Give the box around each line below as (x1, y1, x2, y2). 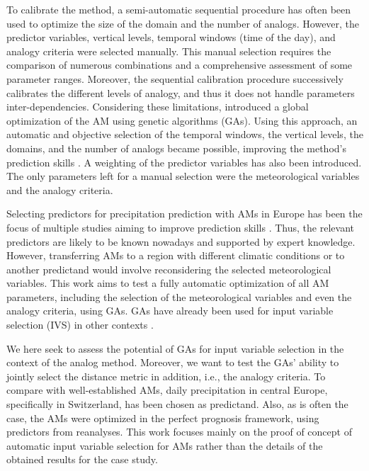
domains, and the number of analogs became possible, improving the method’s (6, 140, 346, 155)
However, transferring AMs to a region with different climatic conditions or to (6, 248, 345, 263)
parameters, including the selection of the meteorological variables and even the (6, 289, 352, 304)
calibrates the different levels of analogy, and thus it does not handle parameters (6, 85, 355, 100)
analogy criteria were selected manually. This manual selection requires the (6, 43, 331, 58)
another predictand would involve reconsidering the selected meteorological (6, 261, 331, 276)
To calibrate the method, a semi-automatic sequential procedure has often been (6, 2, 351, 16)
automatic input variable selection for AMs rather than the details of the (6, 438, 323, 453)
